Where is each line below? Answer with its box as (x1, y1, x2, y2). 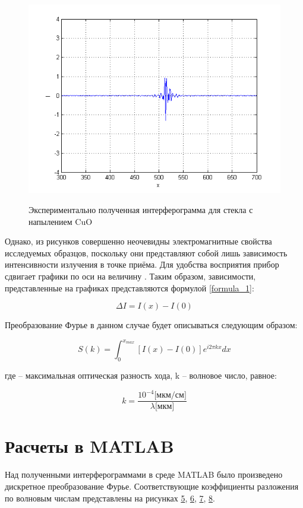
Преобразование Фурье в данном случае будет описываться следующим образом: (5, 319, 298, 331)
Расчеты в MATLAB (5, 434, 174, 458)
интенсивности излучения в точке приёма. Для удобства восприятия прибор (5, 258, 279, 271)
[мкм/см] (154, 391, 187, 400)
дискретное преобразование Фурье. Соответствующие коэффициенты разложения (5, 480, 299, 492)
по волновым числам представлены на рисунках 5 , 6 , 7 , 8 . (5, 491, 215, 504)
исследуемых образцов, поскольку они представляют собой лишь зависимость (5, 246, 288, 259)
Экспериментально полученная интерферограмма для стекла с (29, 204, 253, 216)
